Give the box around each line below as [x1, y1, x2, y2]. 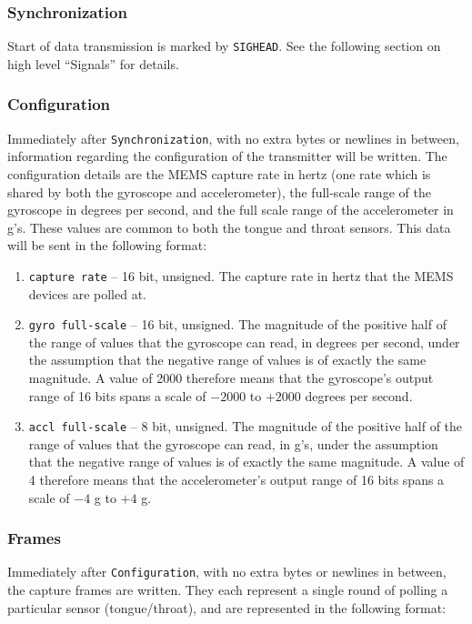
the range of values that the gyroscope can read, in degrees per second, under [28, 332, 460, 351]
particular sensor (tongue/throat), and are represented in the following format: [7, 598, 447, 617]
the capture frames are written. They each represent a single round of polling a [7, 580, 448, 599]
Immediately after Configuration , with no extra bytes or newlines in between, [7, 562, 447, 581]
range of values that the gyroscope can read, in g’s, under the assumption [28, 434, 438, 453]
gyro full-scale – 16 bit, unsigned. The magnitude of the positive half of [28, 315, 447, 334]
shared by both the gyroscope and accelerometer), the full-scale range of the [7, 182, 431, 201]
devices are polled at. [28, 284, 147, 303]
